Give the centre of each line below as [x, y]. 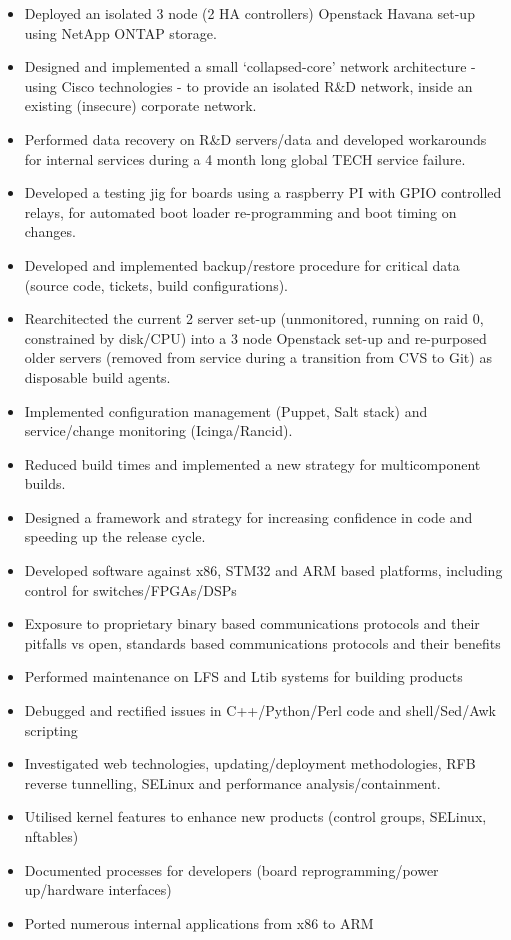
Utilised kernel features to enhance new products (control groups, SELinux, [255, 816]
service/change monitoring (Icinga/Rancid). [158, 430]
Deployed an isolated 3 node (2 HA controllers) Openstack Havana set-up [249, 13]
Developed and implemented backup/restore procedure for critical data [242, 264]
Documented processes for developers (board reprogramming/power [231, 869]
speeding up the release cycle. [115, 536]
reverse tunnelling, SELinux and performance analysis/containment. [232, 782]
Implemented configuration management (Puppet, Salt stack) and [226, 410]
